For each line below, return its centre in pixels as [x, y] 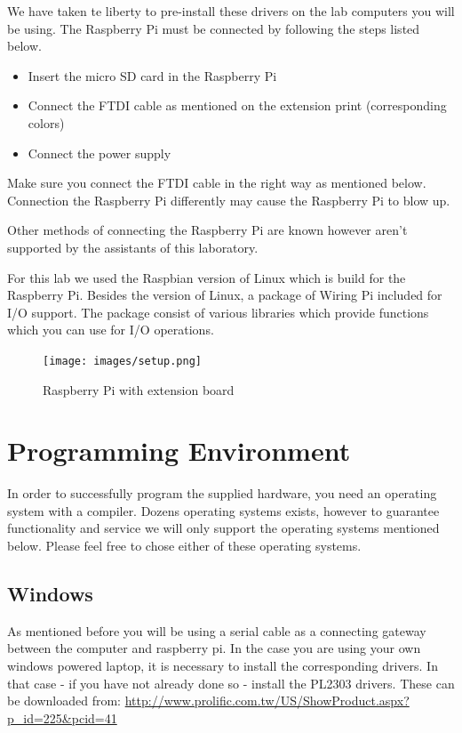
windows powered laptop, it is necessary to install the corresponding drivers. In [223, 666]
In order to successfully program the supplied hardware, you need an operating [222, 493]
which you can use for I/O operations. [111, 330]
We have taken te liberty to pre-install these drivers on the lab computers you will [231, 11]
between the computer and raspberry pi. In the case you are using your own [214, 648]
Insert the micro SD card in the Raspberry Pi [152, 75]
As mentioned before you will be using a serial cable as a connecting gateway [217, 630]
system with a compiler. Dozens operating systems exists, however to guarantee [223, 510]
